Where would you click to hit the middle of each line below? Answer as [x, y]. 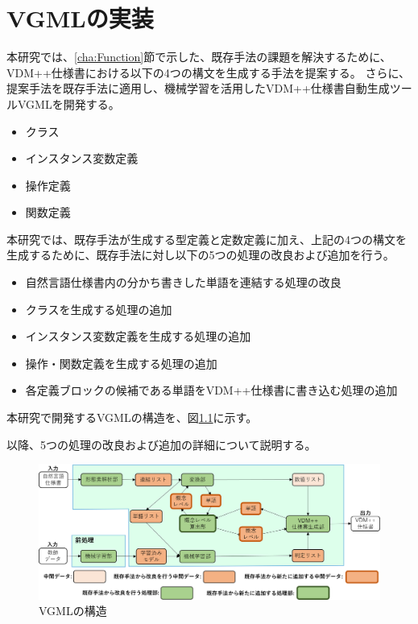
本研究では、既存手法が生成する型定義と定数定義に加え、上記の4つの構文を [207, 239]
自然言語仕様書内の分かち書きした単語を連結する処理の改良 [183, 282]
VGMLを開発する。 [68, 103]
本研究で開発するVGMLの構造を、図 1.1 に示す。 [132, 417]
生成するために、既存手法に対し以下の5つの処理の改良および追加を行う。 [201, 255]
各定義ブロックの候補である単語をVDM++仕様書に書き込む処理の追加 [211, 390]
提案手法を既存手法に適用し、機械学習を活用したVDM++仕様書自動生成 [198, 88]
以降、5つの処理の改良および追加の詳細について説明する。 [161, 444]
